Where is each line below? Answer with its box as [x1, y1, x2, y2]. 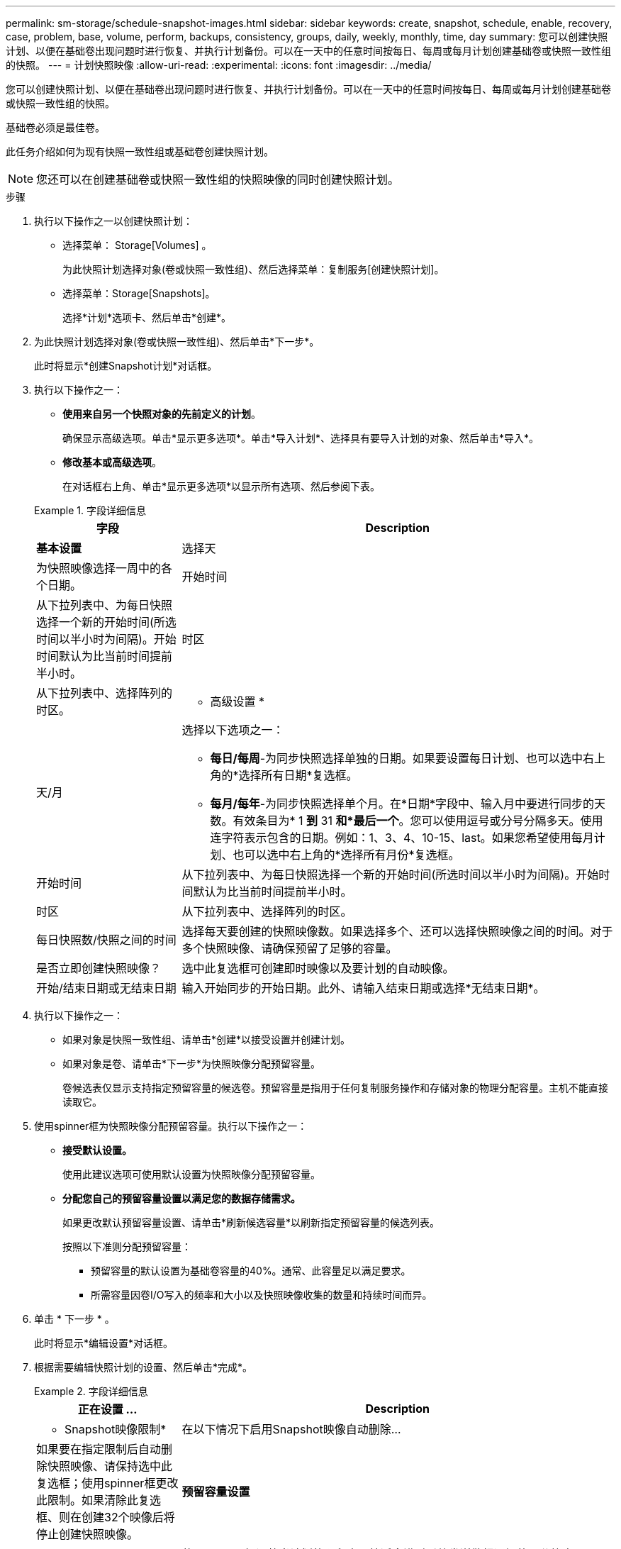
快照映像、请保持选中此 [47, 1459, 173, 1473]
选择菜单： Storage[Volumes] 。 [62, 239, 212, 251]
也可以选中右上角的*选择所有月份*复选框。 [233, 848, 460, 862]
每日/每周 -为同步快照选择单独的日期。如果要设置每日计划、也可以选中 [210, 751, 583, 765]
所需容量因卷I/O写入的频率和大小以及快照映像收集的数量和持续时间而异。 [91, 1289, 432, 1301]
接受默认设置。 [62, 1144, 132, 1156]
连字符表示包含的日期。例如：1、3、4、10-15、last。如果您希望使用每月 [210, 831, 594, 845]
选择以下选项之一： [181, 723, 284, 737]
